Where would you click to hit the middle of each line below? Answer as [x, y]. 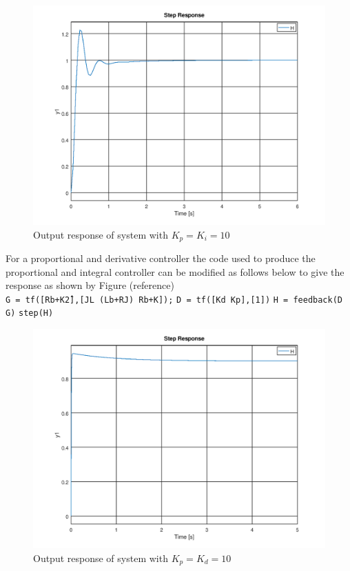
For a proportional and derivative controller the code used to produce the [161, 258]
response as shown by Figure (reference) [90, 285]
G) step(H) [30, 313]
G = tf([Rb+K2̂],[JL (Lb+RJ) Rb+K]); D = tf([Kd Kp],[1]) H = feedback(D [174, 300]
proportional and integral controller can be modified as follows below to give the [175, 271]
